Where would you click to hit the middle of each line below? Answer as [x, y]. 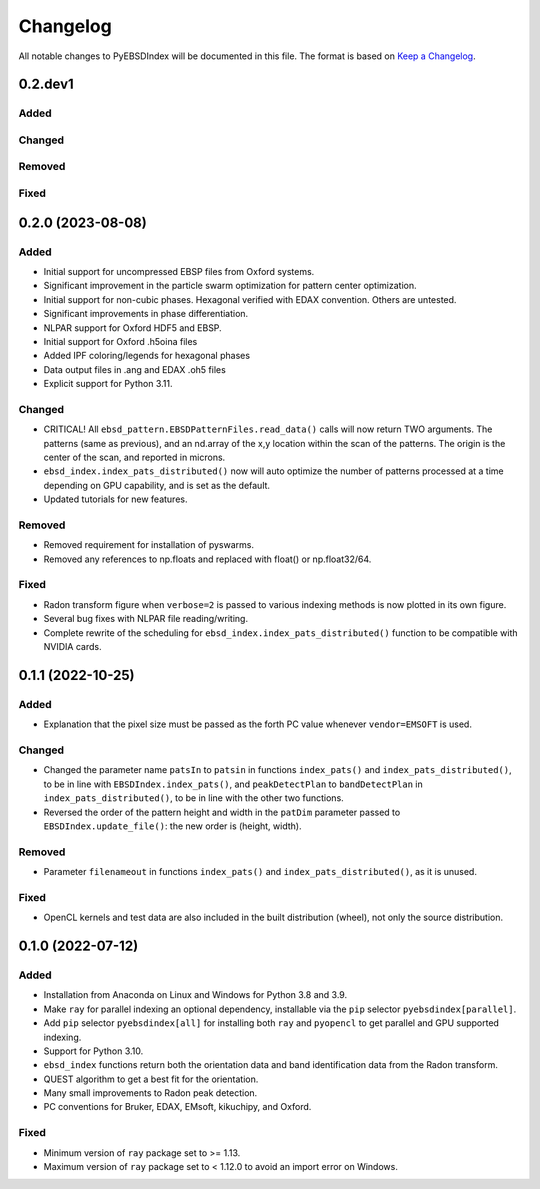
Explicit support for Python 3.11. [108, 384]
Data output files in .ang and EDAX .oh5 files [135, 369]
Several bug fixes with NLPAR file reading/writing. [146, 619]
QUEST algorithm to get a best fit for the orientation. [151, 1079]
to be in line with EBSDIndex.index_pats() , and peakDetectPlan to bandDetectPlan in [233, 784]
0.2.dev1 [46, 84]
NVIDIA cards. [72, 647]
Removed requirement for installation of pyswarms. [149, 545]
